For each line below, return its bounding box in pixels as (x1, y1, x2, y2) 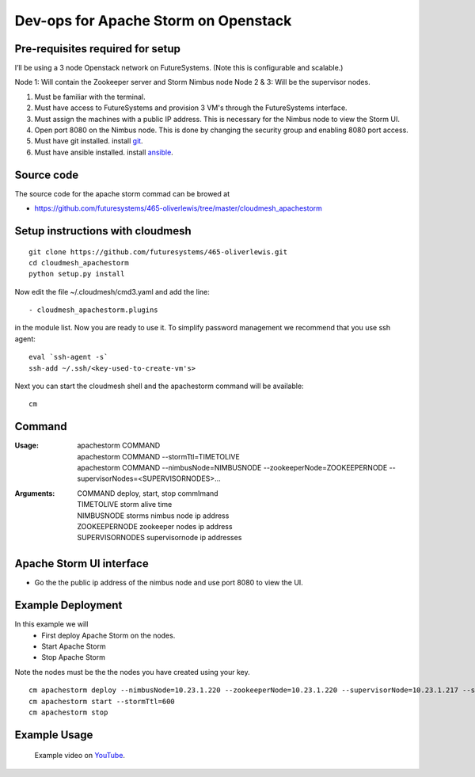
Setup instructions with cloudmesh (14, 224, 192, 238)
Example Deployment (14, 599, 123, 612)
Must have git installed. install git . (34, 136, 143, 146)
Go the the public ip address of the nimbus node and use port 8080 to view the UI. (34, 578, 304, 588)
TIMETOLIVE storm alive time (77, 500, 173, 509)
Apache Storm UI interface (14, 557, 150, 570)
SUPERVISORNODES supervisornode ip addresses (77, 533, 242, 543)
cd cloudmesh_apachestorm (28, 258, 130, 267)
